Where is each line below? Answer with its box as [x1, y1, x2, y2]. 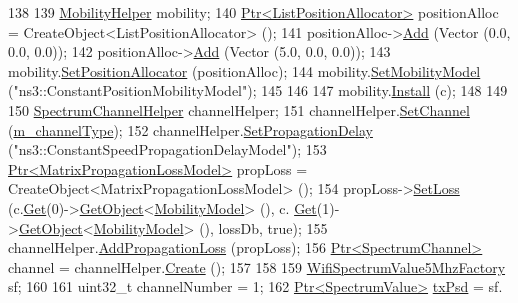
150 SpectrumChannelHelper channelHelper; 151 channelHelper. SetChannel [8, 99, 470, 120]
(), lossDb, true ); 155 [199, 217, 328, 238]
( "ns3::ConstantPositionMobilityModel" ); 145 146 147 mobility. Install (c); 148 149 [8, 80, 508, 101]
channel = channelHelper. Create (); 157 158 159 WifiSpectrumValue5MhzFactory [8, 256, 506, 277]
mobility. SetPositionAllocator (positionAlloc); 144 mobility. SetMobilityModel [8, 60, 481, 81]
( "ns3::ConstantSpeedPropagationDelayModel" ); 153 [8, 139, 327, 160]
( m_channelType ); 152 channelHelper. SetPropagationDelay [8, 119, 373, 140]
